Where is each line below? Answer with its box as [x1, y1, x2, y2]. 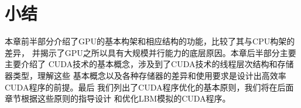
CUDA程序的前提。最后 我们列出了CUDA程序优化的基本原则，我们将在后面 [5, 81, 294, 93]
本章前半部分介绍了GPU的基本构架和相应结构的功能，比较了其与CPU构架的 [5, 35, 295, 47]
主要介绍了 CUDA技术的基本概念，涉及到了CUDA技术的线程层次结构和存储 [5, 58, 294, 70]
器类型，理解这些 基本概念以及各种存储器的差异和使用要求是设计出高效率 [5, 69, 286, 81]
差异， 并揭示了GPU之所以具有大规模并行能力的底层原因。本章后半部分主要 [5, 46, 296, 58]
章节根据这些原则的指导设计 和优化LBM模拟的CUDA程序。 [5, 92, 231, 104]
